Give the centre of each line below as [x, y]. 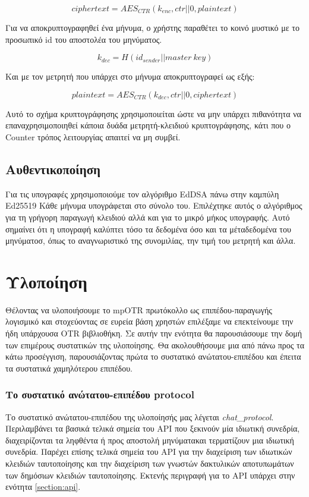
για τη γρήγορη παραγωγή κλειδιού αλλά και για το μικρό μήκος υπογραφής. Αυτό [148, 217]
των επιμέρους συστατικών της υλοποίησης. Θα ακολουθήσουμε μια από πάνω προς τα [155, 345]
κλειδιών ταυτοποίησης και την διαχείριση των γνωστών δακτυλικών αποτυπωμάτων [150, 463]
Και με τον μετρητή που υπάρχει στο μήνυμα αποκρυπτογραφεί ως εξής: [130, 76]
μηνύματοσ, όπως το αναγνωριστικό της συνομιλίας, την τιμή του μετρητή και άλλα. [151, 240]
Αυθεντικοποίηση [53, 169]
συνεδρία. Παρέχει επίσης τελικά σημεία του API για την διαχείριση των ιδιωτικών [149, 452]
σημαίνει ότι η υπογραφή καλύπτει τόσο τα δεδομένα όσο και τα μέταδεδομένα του [148, 229]
